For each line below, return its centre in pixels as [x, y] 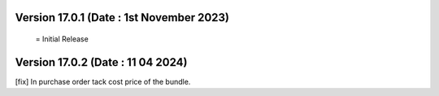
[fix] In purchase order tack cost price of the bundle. [103, 81]
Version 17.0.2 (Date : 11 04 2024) [101, 62]
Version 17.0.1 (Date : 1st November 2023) [122, 17]
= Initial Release [62, 39]
